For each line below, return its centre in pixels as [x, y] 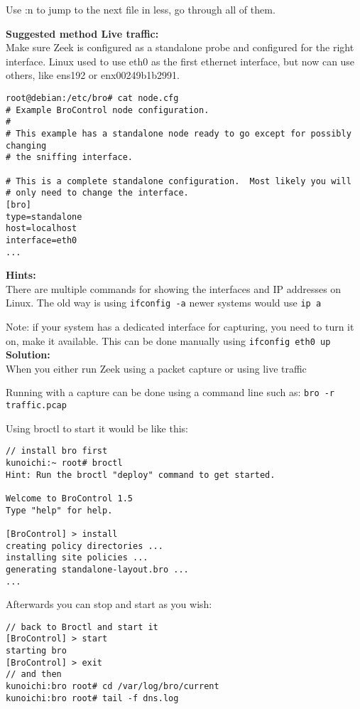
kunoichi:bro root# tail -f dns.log [92, 698]
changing [26, 145]
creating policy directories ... [84, 546]
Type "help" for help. [59, 510]
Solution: [28, 354]
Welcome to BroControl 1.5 [69, 498]
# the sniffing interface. [69, 158]
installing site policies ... [77, 558]
